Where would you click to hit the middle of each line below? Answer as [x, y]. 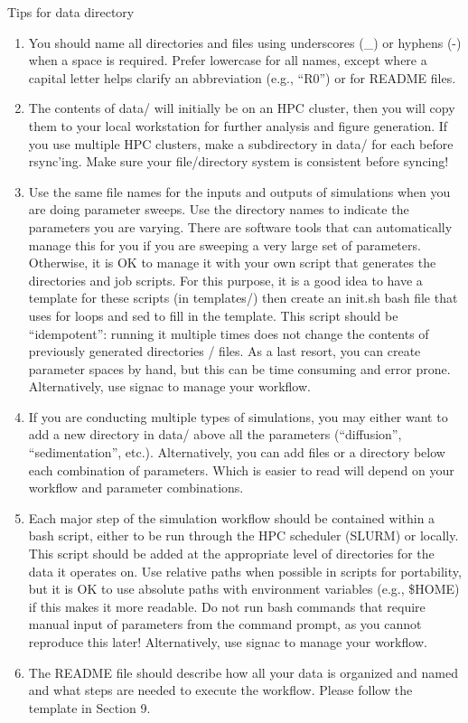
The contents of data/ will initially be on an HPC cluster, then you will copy [242, 108]
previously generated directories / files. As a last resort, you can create [225, 351]
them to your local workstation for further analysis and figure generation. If [238, 125]
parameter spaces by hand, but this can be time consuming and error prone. [239, 368]
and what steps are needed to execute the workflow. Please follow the [220, 690]
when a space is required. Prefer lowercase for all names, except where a [228, 60]
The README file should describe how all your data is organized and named [243, 672]
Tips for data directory [71, 12]
